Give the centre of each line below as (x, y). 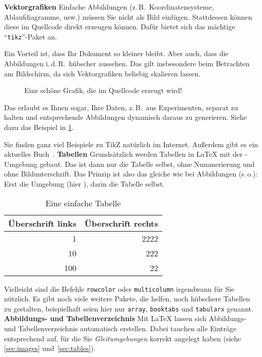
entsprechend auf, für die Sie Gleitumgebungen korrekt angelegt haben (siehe (123, 338)
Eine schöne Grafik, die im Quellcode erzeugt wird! (103, 90)
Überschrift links (42, 223)
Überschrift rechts (121, 223)
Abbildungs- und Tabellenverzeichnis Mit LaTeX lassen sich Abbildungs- (125, 318)
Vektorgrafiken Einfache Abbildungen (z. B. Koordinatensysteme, (109, 7)
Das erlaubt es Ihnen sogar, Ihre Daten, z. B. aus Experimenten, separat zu (121, 107)
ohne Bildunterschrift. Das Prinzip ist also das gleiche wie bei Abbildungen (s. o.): (131, 174)
